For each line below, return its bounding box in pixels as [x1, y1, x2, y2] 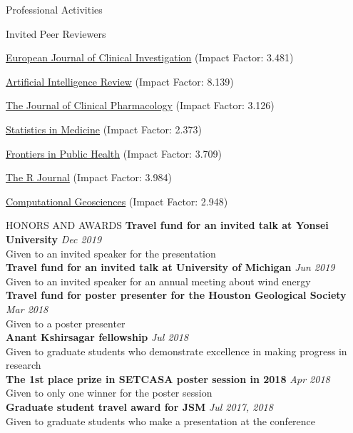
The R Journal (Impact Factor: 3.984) [6, 170, 172, 185]
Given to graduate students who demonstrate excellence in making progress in [6, 343, 347, 358]
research [6, 357, 41, 372]
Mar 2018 [6, 301, 48, 316]
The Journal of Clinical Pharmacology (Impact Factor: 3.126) [6, 98, 275, 113]
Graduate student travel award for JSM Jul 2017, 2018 [6, 399, 273, 414]
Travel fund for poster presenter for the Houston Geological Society [6, 287, 347, 302]
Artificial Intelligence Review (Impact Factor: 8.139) [6, 73, 234, 88]
